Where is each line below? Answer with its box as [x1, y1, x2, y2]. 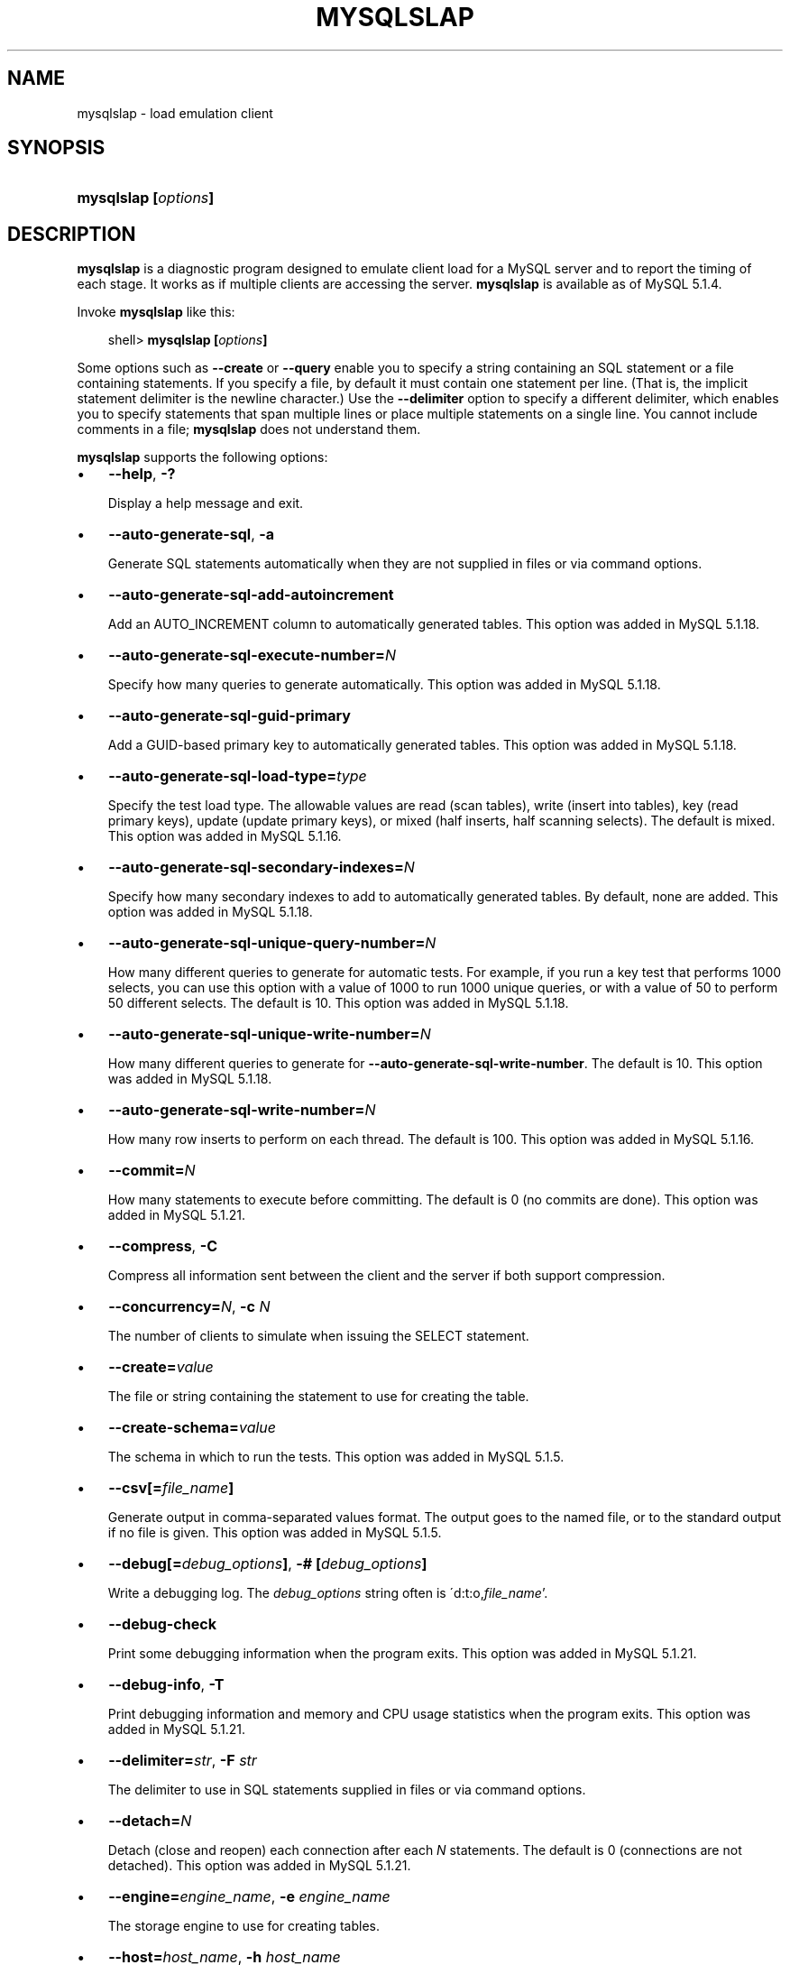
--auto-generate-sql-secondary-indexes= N [108, 858, 415, 877]
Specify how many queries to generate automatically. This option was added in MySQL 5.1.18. [107, 677, 661, 693]
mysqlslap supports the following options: [77, 449, 328, 466]
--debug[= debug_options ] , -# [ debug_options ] [108, 1554, 427, 1573]
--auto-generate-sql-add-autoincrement [108, 586, 394, 604]
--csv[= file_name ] [108, 1479, 234, 1498]
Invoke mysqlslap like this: [77, 304, 235, 320]
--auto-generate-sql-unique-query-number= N [108, 934, 436, 953]
